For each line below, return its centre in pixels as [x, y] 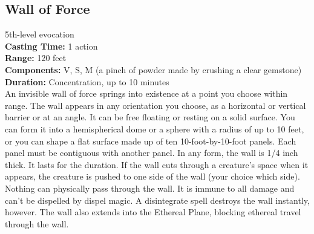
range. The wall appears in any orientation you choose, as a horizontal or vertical [155, 105]
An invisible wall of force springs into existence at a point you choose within [146, 93]
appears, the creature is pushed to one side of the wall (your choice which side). [152, 176]
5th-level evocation [40, 34]
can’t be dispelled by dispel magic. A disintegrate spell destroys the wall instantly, [157, 200]
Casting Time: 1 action [51, 46]
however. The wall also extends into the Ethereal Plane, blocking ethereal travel [153, 212]
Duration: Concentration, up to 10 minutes [87, 81]
